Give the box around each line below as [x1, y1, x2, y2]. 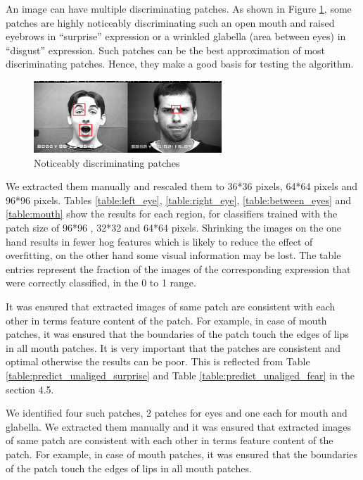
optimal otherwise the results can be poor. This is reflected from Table [6, 354, 310, 369]
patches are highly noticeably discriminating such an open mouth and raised [6, 15, 335, 30]
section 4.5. [6, 381, 54, 396]
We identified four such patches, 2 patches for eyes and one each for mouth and [6, 405, 348, 420]
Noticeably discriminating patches [34, 155, 180, 170]
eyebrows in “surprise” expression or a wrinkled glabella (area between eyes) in [6, 29, 346, 44]
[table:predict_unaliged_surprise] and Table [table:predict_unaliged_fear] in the [6, 367, 355, 382]
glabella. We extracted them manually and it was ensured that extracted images [6, 419, 352, 434]
